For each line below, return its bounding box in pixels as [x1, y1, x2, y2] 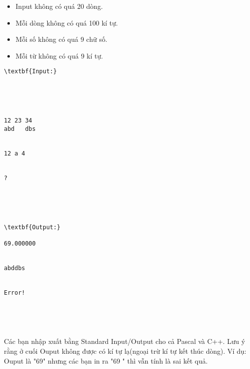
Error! [4, 289, 25, 297]
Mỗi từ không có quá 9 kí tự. [15, 50, 103, 61]
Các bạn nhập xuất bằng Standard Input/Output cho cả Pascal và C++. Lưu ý [4, 336, 245, 346]
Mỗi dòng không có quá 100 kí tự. [15, 17, 118, 28]
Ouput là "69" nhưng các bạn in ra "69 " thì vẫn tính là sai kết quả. [4, 355, 208, 366]
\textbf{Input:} [4, 68, 57, 75]
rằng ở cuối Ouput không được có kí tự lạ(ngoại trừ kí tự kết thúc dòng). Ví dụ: [4, 345, 247, 356]
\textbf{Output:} [4, 223, 61, 231]
